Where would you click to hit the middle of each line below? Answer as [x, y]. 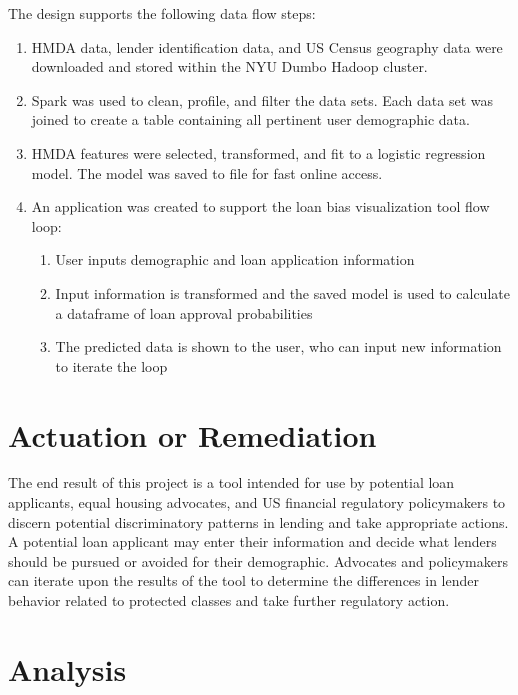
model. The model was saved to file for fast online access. [207, 172]
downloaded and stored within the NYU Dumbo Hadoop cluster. [229, 66]
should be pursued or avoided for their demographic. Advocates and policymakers [258, 560]
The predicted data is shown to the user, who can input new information [278, 346]
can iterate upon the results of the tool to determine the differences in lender [243, 580]
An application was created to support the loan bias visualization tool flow [260, 206]
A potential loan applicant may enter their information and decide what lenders [252, 541]
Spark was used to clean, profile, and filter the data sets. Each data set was [262, 99]
